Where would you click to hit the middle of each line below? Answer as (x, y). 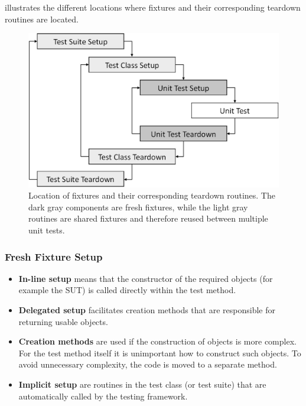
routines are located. (42, 19)
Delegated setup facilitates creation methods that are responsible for (147, 310)
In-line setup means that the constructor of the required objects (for (146, 278)
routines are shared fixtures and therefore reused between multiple (148, 218)
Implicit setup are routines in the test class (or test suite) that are (142, 384)
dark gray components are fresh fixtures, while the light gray (138, 207)
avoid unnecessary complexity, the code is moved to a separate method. (148, 364)
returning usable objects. (63, 321)
